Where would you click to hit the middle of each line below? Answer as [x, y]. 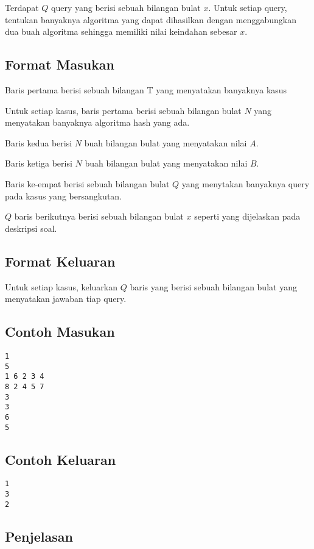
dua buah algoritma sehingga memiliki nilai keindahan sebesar [121, 31]
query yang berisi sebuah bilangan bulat [126, 7]
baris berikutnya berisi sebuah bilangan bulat [99, 216]
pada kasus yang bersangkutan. [64, 196]
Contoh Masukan [60, 332]
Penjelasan [39, 536]
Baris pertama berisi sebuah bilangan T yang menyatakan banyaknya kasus [146, 89]
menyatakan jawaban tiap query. [66, 299]
